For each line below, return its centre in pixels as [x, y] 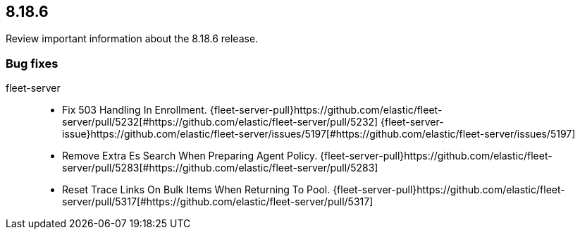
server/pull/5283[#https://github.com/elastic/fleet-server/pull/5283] [220, 168]
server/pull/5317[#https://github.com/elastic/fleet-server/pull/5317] [218, 202]
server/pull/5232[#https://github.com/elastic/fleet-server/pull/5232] [220, 122]
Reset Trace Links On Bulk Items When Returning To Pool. [196, 190]
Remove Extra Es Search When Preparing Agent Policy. [190, 156]
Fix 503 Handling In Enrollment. [135, 110]
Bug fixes [32, 63]
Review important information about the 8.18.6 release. [132, 39]
